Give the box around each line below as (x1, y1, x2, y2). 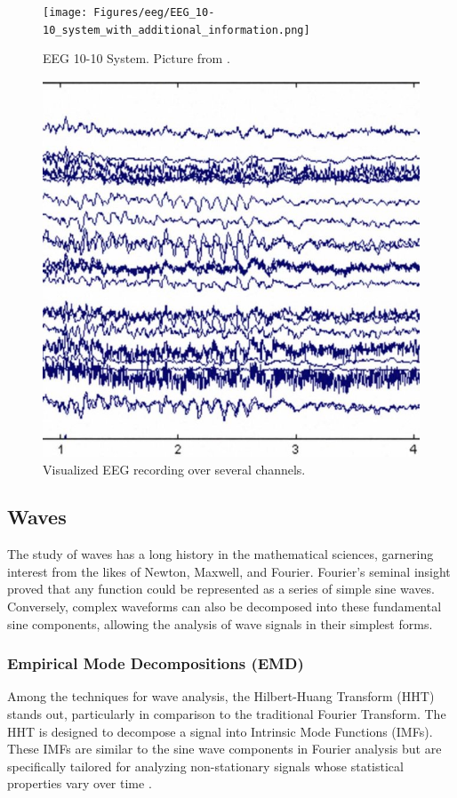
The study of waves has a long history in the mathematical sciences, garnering (7, 545, 434, 563)
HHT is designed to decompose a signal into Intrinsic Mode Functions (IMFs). (7, 722, 433, 740)
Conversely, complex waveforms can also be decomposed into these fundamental (7, 597, 442, 616)
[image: (43, 6, 88, 19)
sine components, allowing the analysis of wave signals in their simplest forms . (7, 614, 433, 633)
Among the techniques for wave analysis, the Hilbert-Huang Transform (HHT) (7, 687, 435, 706)
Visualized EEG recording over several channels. (43, 459, 306, 478)
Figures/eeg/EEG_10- (93, 6, 215, 19)
